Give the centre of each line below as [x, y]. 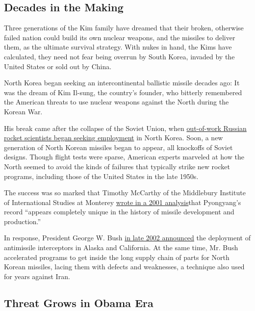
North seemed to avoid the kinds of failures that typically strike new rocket [117, 166]
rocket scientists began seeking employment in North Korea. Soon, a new [114, 138]
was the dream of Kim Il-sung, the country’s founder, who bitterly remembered [123, 92]
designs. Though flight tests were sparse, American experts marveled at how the [124, 157]
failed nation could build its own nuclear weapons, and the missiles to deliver [120, 37]
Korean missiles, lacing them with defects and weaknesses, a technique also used [124, 267]
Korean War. [23, 111]
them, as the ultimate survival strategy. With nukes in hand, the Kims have [118, 47]
